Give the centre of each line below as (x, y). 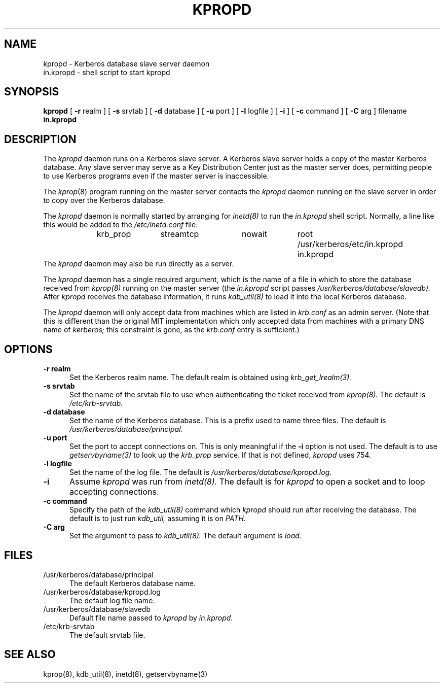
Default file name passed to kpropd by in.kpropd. (151, 617)
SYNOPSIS (32, 92)
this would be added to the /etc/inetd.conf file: (121, 225)
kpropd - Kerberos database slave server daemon (126, 63)
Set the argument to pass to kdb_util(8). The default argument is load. (186, 536)
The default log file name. (112, 600)
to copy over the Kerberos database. (104, 200)
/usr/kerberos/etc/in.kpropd (350, 244)
